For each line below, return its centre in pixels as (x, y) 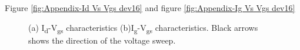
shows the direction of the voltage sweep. (102, 40)
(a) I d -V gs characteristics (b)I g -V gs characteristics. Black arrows (143, 28)
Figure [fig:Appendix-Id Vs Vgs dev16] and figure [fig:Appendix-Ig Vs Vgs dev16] (150, 8)
